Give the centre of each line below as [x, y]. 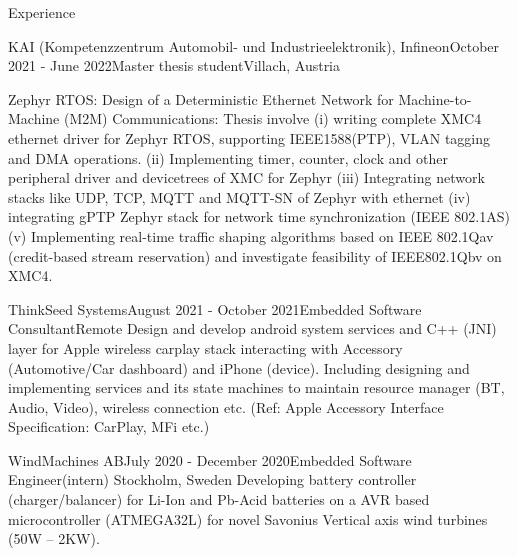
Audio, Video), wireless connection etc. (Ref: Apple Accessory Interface [226, 406]
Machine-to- [435, 98]
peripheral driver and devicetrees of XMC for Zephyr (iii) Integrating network [246, 177]
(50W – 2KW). [54, 538]
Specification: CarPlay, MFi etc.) [109, 426]
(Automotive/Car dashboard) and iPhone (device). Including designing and [239, 367]
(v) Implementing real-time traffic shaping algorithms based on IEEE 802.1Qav [251, 235]
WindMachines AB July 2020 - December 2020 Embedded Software [210, 459]
